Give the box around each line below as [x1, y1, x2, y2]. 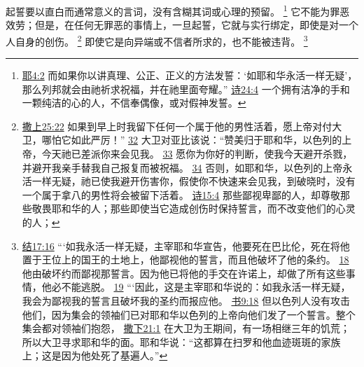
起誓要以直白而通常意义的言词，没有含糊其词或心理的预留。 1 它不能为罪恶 [6, 2, 350, 18]
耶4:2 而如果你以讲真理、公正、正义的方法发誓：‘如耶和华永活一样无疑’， [22, 68, 358, 83]
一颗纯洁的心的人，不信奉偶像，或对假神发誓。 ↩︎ [22, 95, 246, 110]
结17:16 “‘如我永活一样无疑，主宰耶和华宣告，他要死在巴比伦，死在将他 [22, 238, 350, 253]
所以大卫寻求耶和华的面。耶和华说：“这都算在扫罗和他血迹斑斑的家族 [22, 334, 341, 349]
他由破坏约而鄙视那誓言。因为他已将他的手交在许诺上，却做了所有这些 [22, 265, 346, 280]
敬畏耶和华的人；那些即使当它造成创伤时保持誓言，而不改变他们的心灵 [31, 201, 356, 216]
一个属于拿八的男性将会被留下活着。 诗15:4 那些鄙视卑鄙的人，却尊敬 [22, 187, 341, 202]
